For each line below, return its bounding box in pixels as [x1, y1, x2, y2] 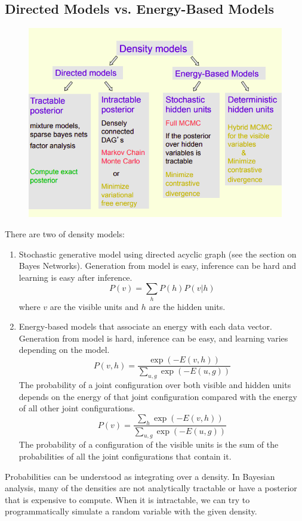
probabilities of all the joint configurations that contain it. [19, 449, 232, 462]
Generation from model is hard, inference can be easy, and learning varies [19, 331, 288, 344]
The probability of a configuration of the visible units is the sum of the [19, 438, 279, 451]
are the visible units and [50, 300, 139, 312]
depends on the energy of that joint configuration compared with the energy [19, 390, 297, 402]
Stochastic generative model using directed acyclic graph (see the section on [19, 247, 297, 260]
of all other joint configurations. [19, 402, 135, 414]
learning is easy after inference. [19, 271, 132, 283]
